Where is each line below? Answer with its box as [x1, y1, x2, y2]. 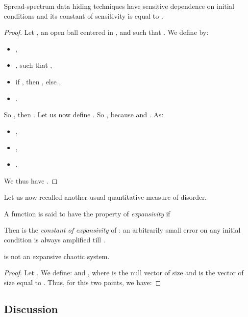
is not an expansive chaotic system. [4, 251, 110, 261]
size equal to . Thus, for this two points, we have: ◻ [4, 277, 161, 287]
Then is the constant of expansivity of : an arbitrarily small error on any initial [4, 225, 241, 235]
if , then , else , [15, 76, 61, 86]
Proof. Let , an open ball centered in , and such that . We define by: [4, 27, 209, 37]
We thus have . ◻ [4, 175, 58, 185]
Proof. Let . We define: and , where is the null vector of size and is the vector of [4, 267, 244, 278]
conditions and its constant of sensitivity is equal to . [4, 10, 163, 21]
